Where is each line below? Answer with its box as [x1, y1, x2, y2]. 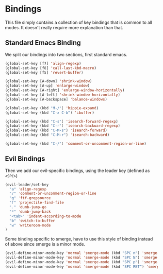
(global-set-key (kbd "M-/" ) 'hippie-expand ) [5, 105, 98, 110]
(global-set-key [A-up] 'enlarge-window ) [5, 84, 90, 88]
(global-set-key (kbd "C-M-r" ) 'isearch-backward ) [5, 133, 110, 137]
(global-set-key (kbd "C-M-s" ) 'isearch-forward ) [5, 128, 108, 133]
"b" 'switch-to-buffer [9, 218, 55, 223]
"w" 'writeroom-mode [9, 223, 51, 228]
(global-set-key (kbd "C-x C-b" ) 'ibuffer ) [5, 110, 95, 115]
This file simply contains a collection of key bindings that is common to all [5, 19, 152, 25]
